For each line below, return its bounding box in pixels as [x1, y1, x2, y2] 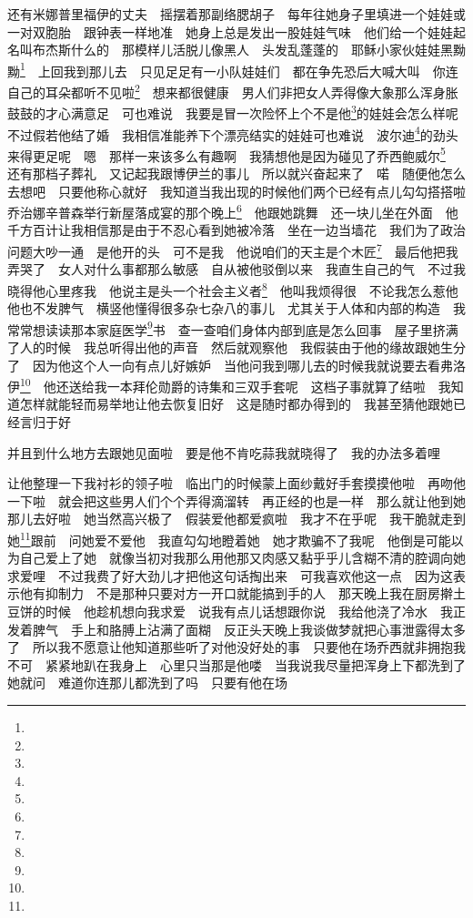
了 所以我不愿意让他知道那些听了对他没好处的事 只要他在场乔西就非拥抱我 [7, 637, 466, 657]
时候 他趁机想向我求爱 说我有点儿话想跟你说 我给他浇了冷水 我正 [45, 602, 466, 621]
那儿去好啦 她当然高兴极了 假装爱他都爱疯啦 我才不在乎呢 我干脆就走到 [7, 509, 466, 528]
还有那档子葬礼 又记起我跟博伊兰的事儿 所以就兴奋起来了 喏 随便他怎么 [7, 164, 466, 183]
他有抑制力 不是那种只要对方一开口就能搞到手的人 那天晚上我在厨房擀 [19, 584, 453, 603]
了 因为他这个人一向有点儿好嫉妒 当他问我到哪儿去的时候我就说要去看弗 [7, 355, 453, 374]
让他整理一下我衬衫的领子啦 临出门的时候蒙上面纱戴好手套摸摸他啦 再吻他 [7, 474, 466, 493]
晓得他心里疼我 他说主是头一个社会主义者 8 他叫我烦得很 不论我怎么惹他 [7, 278, 458, 300]
